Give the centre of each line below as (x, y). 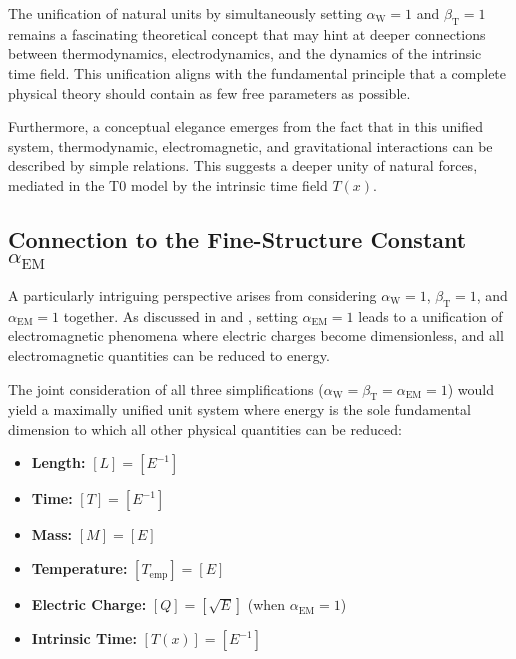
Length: (58, 462)
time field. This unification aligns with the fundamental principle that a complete (257, 72)
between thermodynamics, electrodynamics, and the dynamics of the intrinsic (245, 53)
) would (471, 388)
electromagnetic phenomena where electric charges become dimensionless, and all (256, 335)
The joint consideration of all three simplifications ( (166, 388)
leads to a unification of (430, 315)
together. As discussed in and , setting (180, 315)
